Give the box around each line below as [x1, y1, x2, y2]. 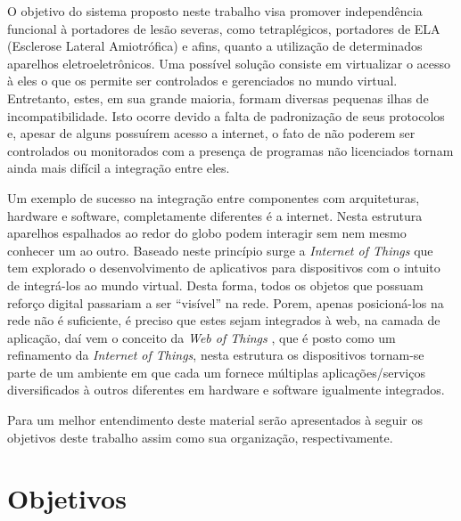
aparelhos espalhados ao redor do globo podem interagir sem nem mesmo [7, 224, 407, 242]
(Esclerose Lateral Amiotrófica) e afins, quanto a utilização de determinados [7, 37, 423, 55]
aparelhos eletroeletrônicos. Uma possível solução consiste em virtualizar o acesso [7, 53, 451, 72]
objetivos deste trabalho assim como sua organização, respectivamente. [7, 427, 393, 446]
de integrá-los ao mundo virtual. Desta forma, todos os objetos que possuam [7, 275, 424, 294]
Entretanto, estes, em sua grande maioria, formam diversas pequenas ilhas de [7, 88, 429, 107]
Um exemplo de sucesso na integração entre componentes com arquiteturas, [7, 188, 420, 207]
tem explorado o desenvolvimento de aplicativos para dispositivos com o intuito [7, 258, 440, 277]
